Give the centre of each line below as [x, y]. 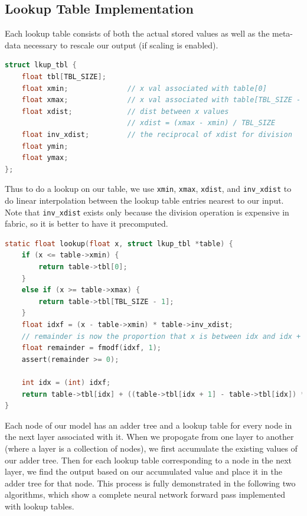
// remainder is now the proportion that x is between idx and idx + [161, 336]
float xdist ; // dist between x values [125, 111]
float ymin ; [45, 146]
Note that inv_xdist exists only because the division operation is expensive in [147, 212]
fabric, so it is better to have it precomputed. [86, 223]
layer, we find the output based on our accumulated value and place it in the [143, 471]
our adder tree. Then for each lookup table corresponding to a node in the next [148, 460]
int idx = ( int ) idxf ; [66, 382]
